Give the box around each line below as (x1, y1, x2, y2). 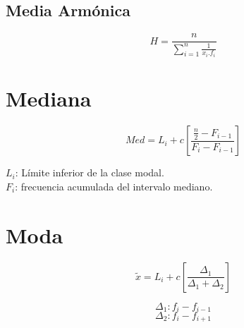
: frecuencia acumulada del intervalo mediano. (15, 178, 213, 193)
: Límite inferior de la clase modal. (15, 165, 164, 180)
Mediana (6, 84, 92, 113)
